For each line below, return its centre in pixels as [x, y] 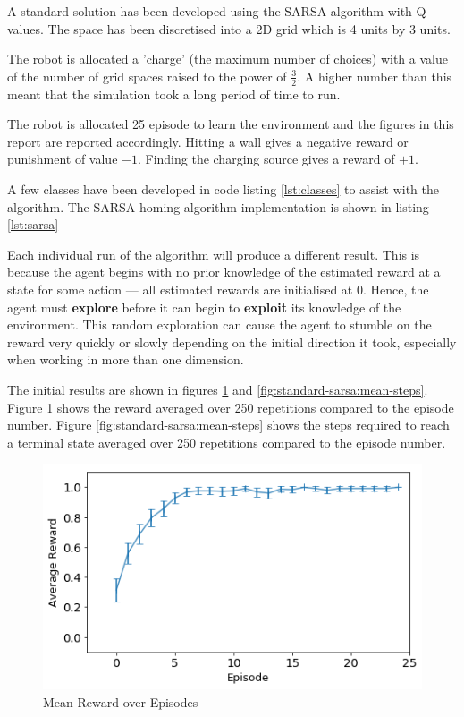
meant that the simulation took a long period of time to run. [174, 94]
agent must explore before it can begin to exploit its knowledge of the [204, 307]
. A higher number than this [375, 76]
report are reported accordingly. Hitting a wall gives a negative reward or [208, 141]
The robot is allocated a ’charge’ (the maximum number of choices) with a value [228, 59]
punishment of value [63, 159]
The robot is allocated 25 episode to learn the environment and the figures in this [231, 124]
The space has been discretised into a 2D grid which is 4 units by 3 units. [249, 28]
